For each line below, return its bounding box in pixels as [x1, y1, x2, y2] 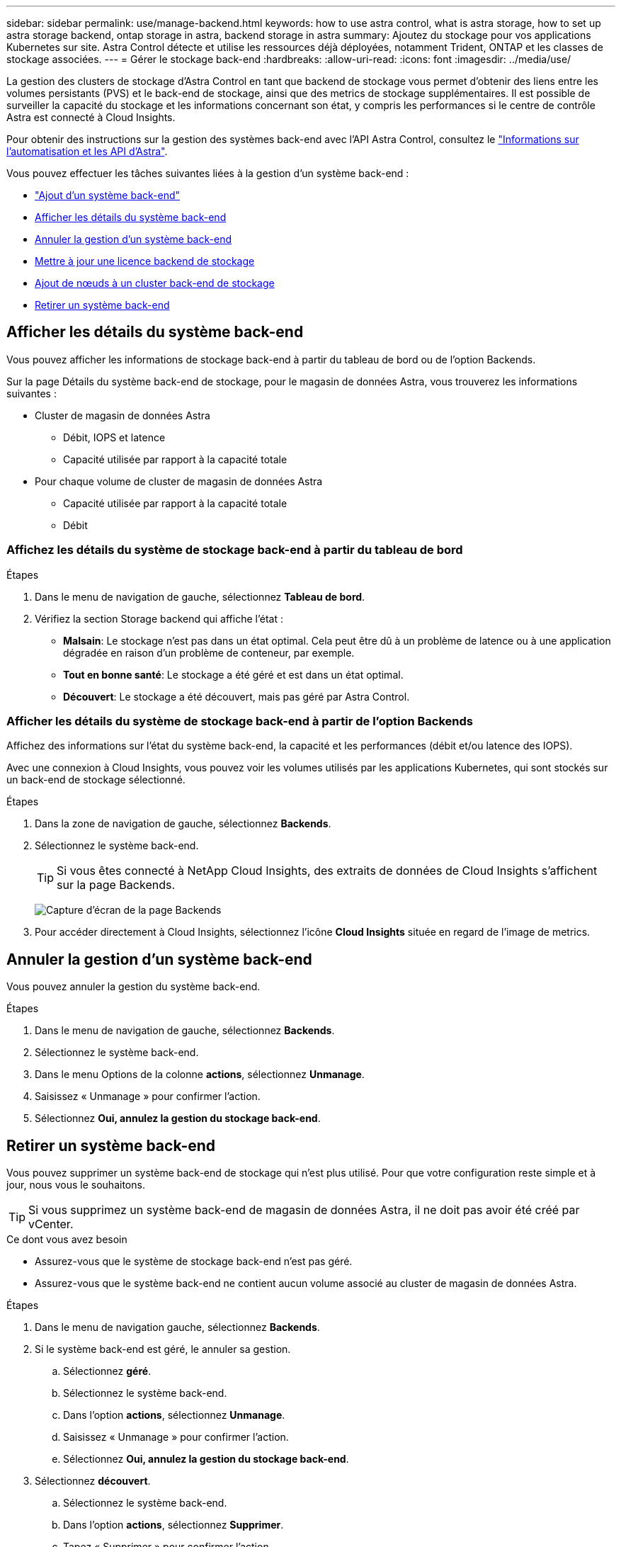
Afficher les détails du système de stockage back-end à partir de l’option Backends [6, 713, 473, 728]
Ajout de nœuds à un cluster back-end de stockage [35, 277, 275, 289]
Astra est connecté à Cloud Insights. [6, 111, 176, 123]
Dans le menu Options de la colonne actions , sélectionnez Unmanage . [35, 1068, 365, 1081]
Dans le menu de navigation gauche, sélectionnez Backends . [35, 1321, 320, 1334]
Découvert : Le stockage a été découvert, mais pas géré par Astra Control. [63, 690, 410, 703]
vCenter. [28, 1217, 74, 1232]
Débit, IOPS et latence [63, 431, 166, 443]
